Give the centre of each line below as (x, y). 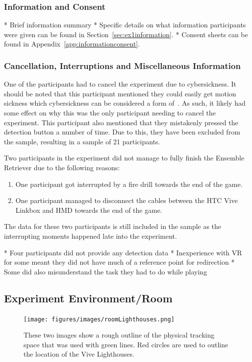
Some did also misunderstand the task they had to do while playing (106, 271)
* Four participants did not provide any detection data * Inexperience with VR (123, 252)
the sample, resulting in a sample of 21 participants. (82, 141)
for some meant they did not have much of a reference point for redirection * (119, 262)
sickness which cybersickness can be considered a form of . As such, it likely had (125, 103)
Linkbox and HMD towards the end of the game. (89, 210)
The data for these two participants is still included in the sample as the (113, 226)
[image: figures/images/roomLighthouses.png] (99, 319)
